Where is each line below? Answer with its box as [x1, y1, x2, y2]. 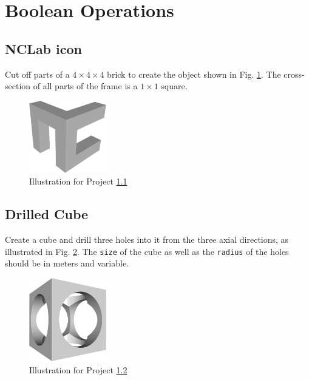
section [5, 80, 31, 92]
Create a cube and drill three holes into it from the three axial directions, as [5, 233, 289, 246]
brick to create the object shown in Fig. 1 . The [107, 67, 281, 80]
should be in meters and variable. [5, 257, 129, 270]
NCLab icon [5, 39, 83, 58]
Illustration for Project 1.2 [29, 363, 127, 376]
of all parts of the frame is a [33, 80, 138, 92]
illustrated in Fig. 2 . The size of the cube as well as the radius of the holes [5, 245, 289, 257]
